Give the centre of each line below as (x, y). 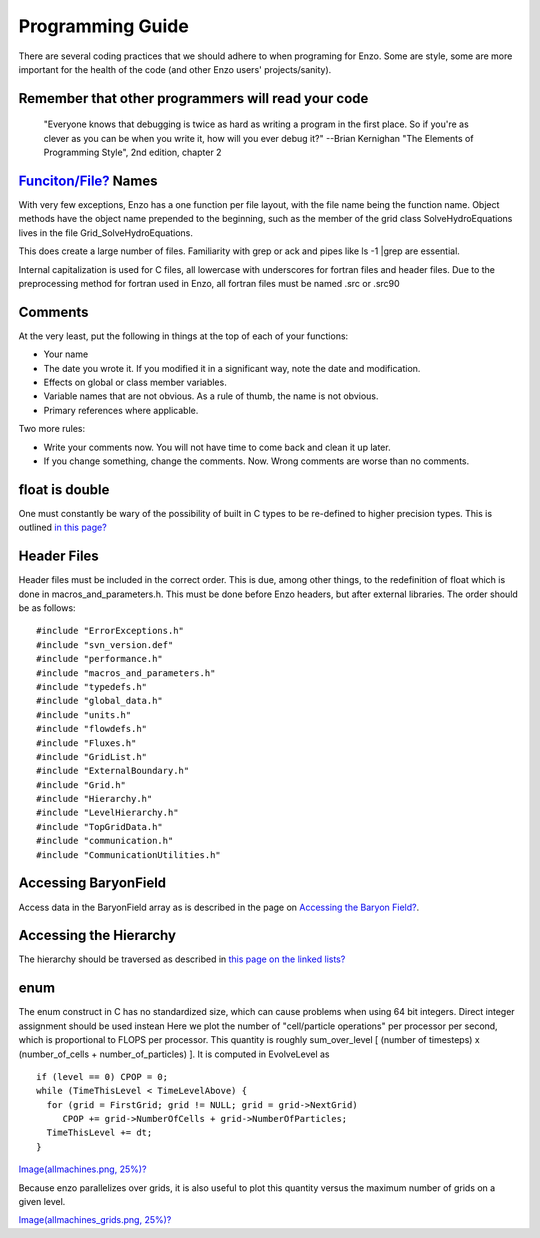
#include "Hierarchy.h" (94, 799)
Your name (66, 354)
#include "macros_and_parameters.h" (126, 673)
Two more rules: (52, 429)
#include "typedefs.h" (92, 686)
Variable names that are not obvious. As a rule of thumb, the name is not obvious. (211, 396)
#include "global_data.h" (100, 701)
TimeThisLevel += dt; (99, 1133)
